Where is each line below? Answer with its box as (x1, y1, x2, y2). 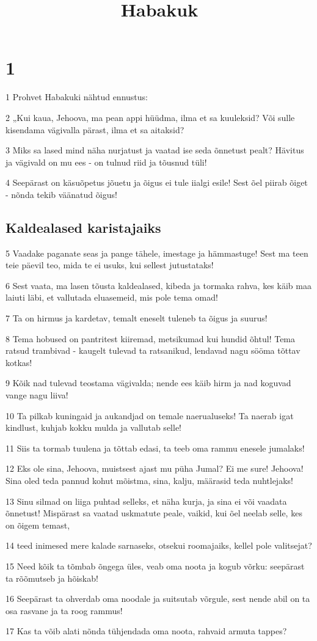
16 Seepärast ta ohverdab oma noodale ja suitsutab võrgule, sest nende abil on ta (5, 592, 310, 605)
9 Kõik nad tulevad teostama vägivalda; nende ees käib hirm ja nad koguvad (5, 376, 291, 389)
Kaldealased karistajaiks (5, 218, 161, 236)
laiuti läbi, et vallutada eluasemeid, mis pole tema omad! (5, 291, 218, 304)
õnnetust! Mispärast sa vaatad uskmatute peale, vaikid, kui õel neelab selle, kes (5, 507, 302, 519)
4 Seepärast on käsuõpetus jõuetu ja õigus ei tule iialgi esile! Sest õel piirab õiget (5, 176, 308, 189)
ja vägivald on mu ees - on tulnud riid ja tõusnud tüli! (5, 155, 207, 168)
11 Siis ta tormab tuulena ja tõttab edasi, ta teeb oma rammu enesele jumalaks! (5, 441, 305, 454)
